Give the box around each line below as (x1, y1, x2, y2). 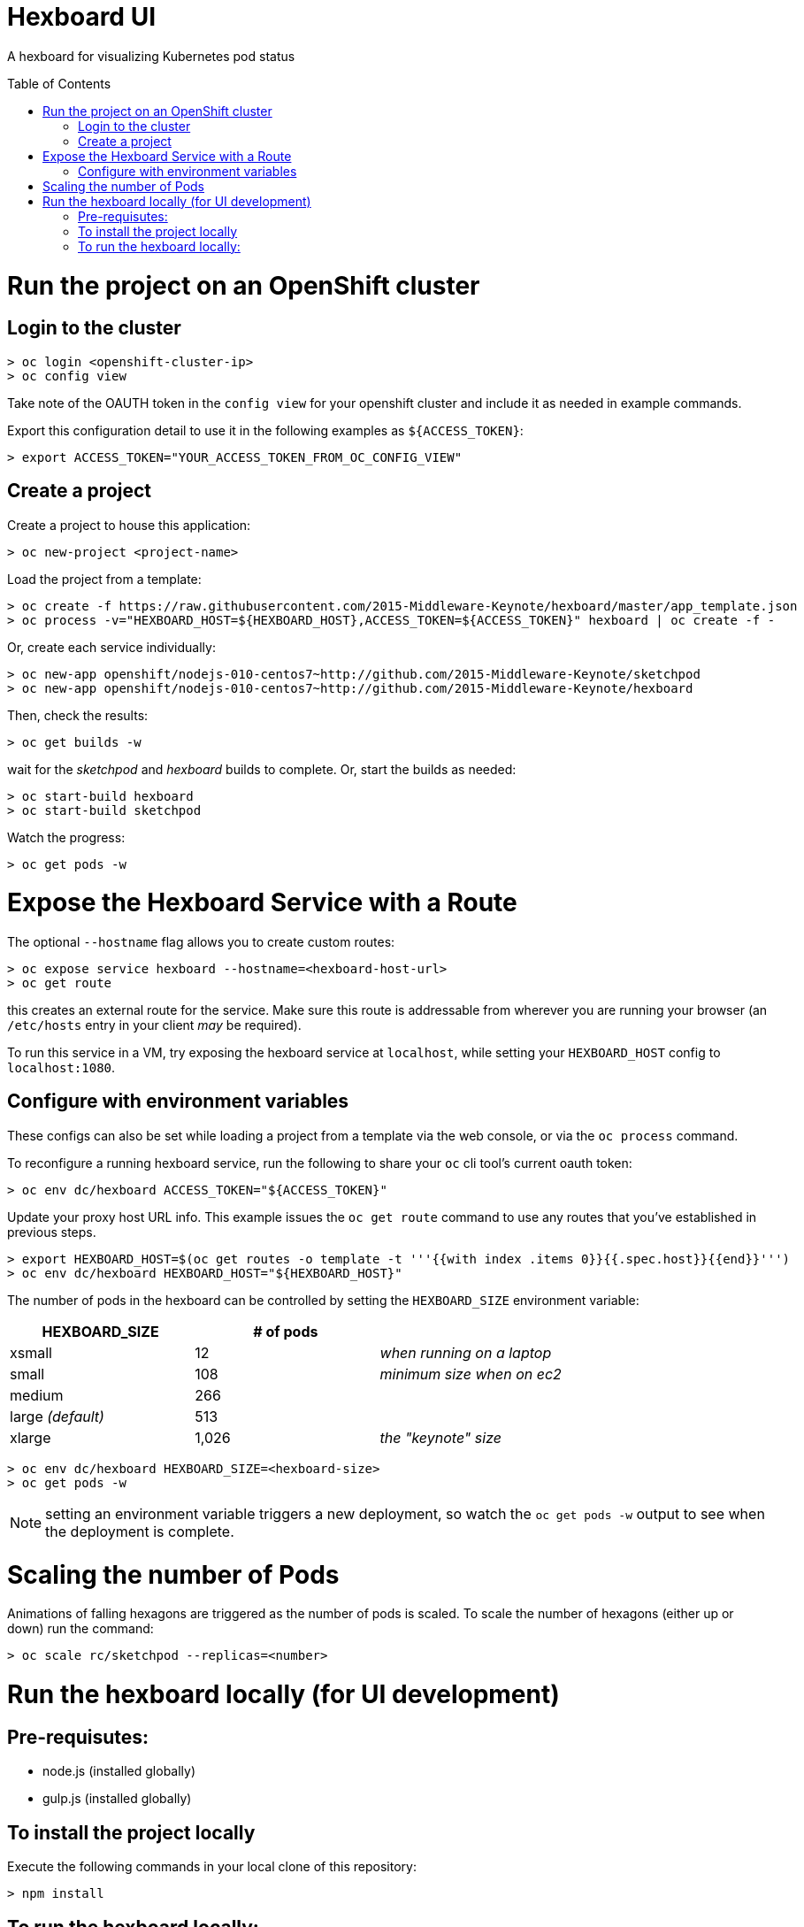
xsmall (10, 1343, 52, 1362)
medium (10, 1386, 64, 1404)
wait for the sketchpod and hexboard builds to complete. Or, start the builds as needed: (7, 761, 517, 777)
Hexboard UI (7, 2, 156, 32)
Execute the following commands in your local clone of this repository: (7, 1859, 417, 1875)
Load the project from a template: (7, 571, 202, 587)
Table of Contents (7, 75, 111, 91)
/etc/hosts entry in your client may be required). (7, 1017, 302, 1033)
